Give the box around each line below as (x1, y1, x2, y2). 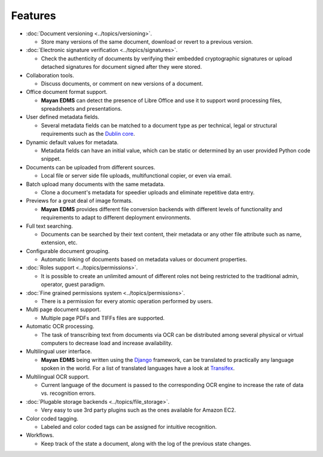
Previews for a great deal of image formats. (26, 197, 133, 205)
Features (11, 9, 56, 22)
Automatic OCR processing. (26, 323, 95, 330)
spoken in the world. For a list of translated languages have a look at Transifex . (41, 365, 235, 372)
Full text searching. (26, 222, 73, 230)
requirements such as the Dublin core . (41, 130, 135, 138)
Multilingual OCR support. (26, 373, 90, 380)
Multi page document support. (26, 306, 101, 313)
